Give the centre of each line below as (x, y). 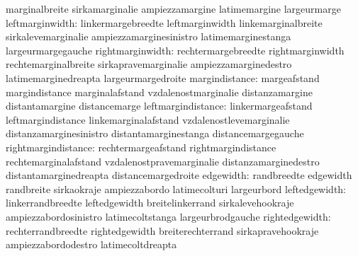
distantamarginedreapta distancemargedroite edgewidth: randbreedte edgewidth (179, 175)
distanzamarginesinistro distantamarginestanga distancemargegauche (155, 133)
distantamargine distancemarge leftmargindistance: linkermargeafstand (159, 106)
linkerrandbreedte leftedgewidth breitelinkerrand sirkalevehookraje (150, 203)
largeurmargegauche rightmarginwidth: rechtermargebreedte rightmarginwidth (175, 50)
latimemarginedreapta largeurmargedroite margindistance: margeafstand (163, 77)
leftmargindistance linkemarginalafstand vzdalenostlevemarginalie (148, 119)
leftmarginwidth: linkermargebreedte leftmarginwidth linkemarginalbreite (164, 22)
